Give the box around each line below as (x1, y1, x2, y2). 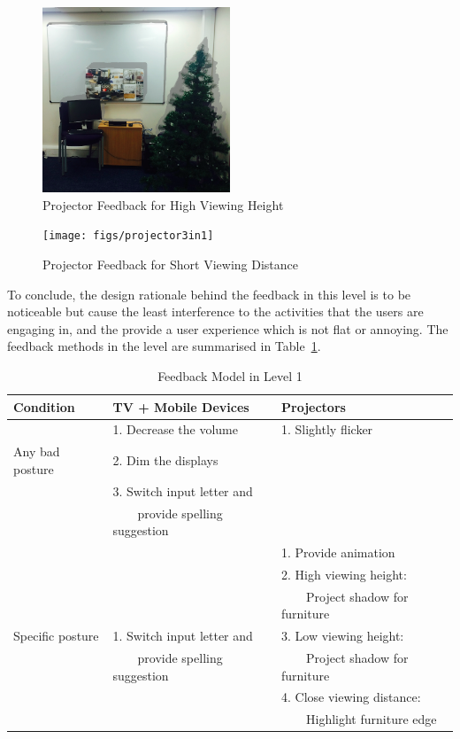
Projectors (281, 397, 346, 416)
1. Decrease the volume (112, 420, 238, 439)
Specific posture (13, 626, 99, 645)
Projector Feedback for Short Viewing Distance (42, 254, 299, 273)
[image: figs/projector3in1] (42, 229, 214, 243)
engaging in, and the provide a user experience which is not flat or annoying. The (7, 319, 448, 338)
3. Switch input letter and (112, 481, 253, 500)
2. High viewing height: (281, 564, 407, 583)
